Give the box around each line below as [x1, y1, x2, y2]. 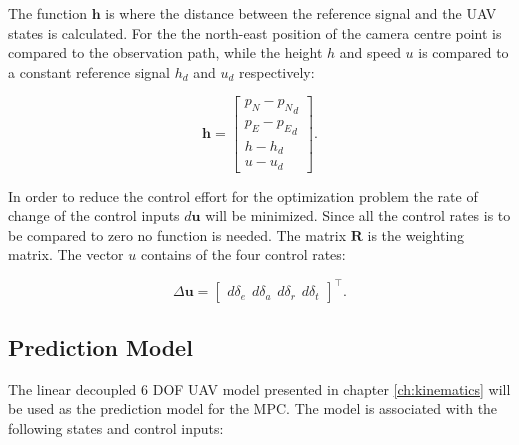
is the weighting [367, 224, 465, 245]
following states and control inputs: [8, 417, 224, 438]
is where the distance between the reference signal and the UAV [105, 3, 497, 23]
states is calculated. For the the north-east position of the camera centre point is [8, 22, 502, 43]
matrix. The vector [8, 244, 124, 265]
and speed [339, 42, 401, 63]
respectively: [239, 61, 315, 82]
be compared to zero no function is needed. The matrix [8, 224, 347, 245]
